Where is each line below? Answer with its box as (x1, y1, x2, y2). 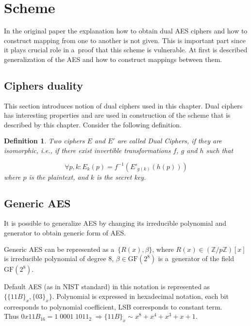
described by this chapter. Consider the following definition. (4, 119, 182, 129)
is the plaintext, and (29, 171, 88, 182)
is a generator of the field (158, 253, 234, 264)
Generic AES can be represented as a (4, 244, 115, 254)
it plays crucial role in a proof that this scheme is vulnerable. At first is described (4, 45, 248, 55)
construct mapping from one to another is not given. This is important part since (4, 35, 246, 45)
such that (206, 145, 234, 155)
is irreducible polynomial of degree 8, (4, 253, 114, 264)
